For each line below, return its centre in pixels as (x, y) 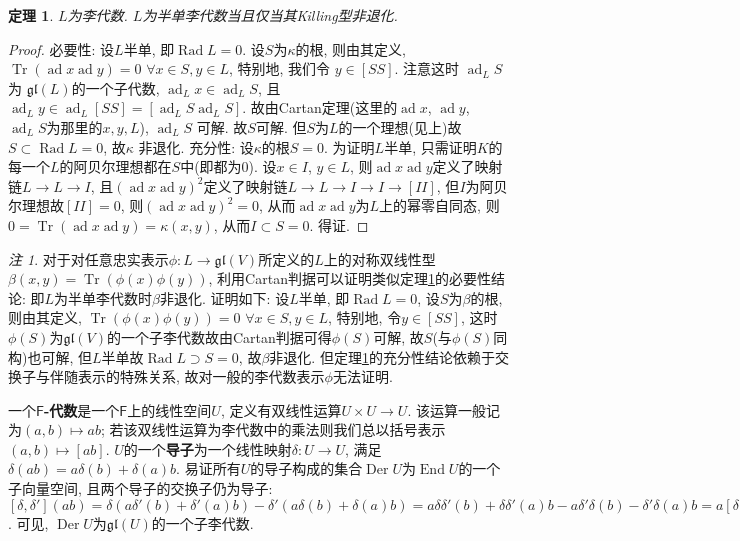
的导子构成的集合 (306, 468)
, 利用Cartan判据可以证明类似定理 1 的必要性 (349, 278)
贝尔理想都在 (129, 166)
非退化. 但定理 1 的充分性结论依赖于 (382, 356)
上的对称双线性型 (379, 258)
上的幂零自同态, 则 (439, 205)
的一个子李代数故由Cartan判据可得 (219, 336)
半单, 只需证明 (430, 146)
